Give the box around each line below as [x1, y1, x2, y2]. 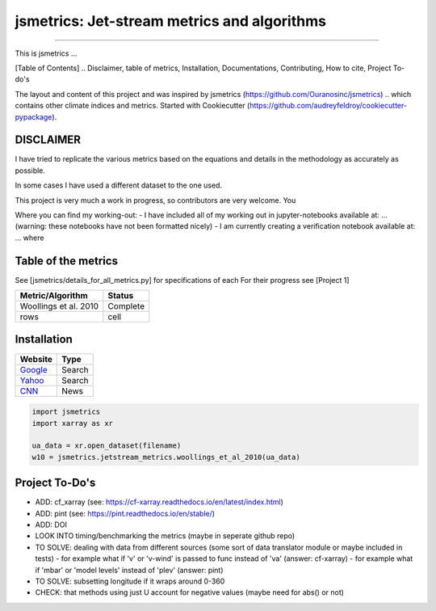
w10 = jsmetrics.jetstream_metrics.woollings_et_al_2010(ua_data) [31, 453, 300, 461]
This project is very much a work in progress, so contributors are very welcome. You [15, 195, 296, 205]
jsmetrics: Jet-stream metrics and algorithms [15, 12, 327, 30]
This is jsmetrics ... [15, 48, 78, 58]
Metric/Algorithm [19, 290, 88, 301]
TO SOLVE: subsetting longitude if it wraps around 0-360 [35, 576, 225, 586]
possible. [15, 166, 46, 175]
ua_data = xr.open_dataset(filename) [31, 441, 182, 450]
